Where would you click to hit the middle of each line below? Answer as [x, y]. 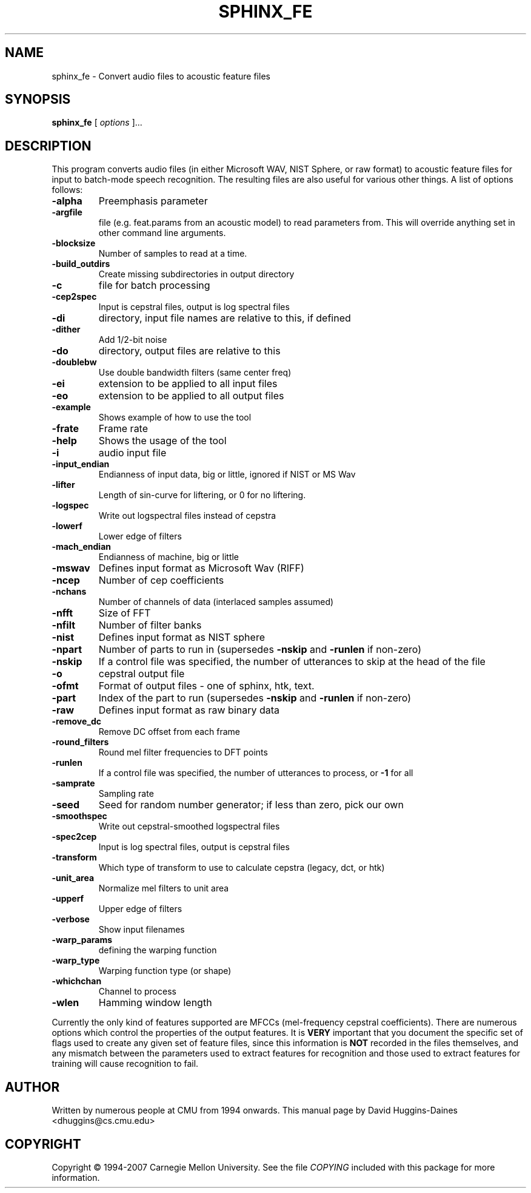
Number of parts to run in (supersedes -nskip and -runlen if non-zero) [260, 650]
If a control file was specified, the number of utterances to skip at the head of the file [292, 662]
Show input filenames [142, 930]
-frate [65, 429]
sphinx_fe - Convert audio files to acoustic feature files [161, 76]
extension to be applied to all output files [191, 396]
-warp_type [76, 961]
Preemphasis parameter [153, 201]
